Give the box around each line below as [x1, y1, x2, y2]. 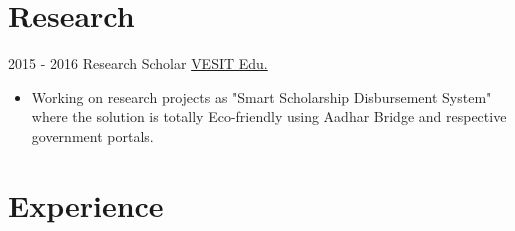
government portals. [31, 125, 154, 146]
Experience [8, 184, 164, 225]
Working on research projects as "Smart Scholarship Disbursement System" [31, 86, 492, 107]
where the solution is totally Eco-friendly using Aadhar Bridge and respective [31, 106, 507, 127]
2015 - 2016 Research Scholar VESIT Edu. [8, 53, 268, 74]
